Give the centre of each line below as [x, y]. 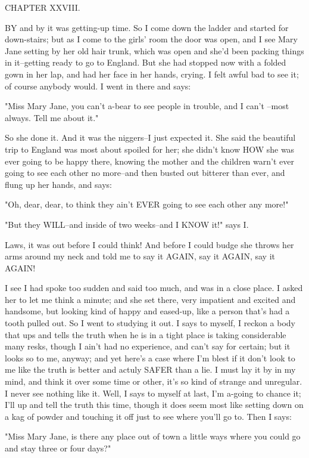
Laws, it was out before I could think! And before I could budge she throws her [149, 244]
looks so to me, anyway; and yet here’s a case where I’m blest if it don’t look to [150, 358]
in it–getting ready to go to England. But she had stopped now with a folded [146, 62]
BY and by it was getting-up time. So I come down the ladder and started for [147, 27]
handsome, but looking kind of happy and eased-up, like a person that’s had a [147, 311]
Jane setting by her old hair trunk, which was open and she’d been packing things [154, 50]
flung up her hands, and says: [58, 184]
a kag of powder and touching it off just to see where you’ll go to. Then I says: [148, 416]
